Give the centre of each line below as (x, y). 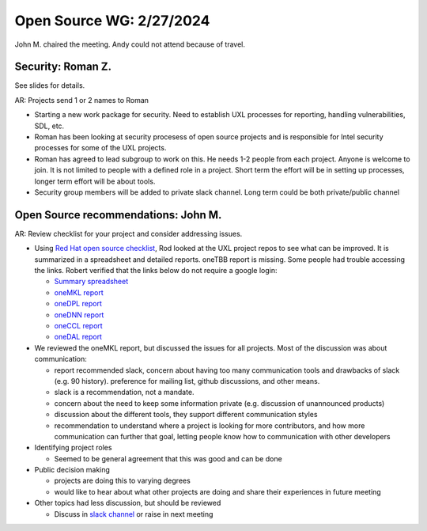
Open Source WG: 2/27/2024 (112, 21)
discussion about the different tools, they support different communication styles (186, 415)
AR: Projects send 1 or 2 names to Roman (82, 100)
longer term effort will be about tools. (95, 181)
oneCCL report (78, 326)
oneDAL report (78, 337)
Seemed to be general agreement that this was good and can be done (168, 458)
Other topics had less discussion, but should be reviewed (128, 503)
